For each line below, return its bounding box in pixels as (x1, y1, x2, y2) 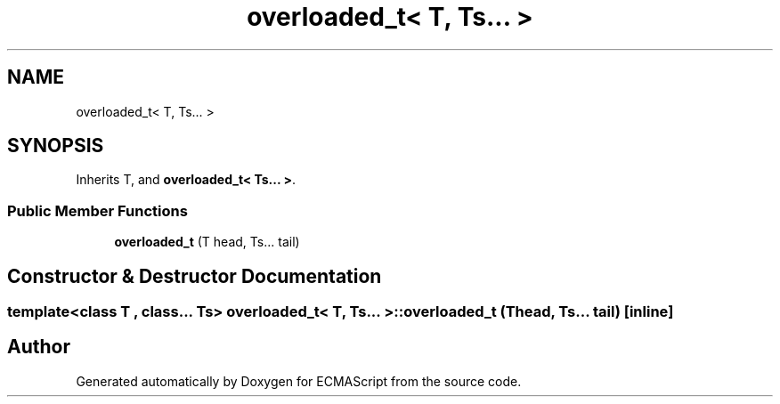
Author (7, 335, 70, 359)
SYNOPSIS (7, 134, 104, 158)
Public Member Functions (7, 201, 188, 220)
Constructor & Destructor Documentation (7, 264, 382, 287)
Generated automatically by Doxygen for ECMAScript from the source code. (76, 373, 522, 389)
